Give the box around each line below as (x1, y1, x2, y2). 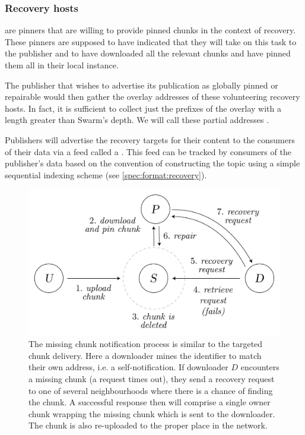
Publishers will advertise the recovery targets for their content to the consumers (5, 133, 295, 146)
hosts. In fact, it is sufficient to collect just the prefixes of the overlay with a (5, 102, 281, 114)
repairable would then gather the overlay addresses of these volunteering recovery (5, 90, 300, 103)
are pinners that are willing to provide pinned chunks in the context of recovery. (5, 24, 296, 36)
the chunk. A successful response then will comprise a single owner (28, 396, 271, 408)
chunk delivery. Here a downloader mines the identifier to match (28, 349, 262, 361)
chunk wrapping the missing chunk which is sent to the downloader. (28, 407, 275, 420)
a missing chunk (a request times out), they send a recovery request (28, 373, 275, 385)
